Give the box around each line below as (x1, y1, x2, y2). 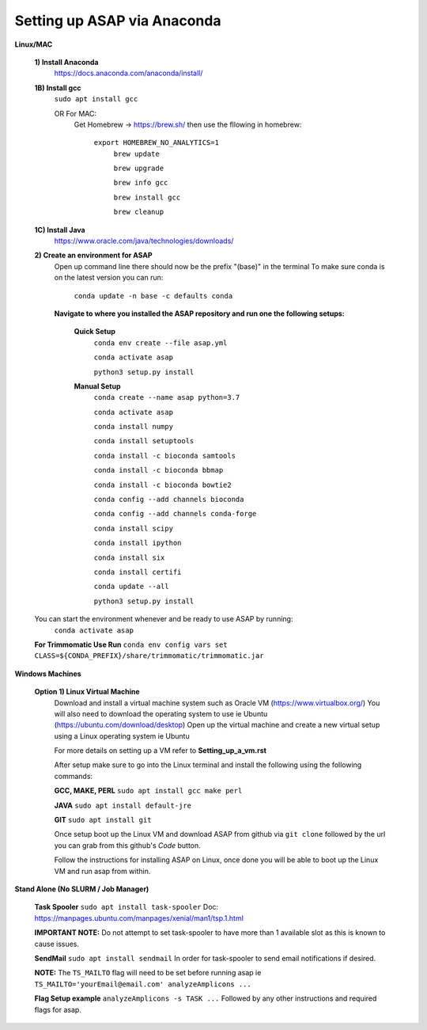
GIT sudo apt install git (54, 815, 152, 825)
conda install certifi (93, 568, 182, 576)
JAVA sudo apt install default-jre (54, 800, 192, 810)
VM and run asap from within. (54, 866, 151, 876)
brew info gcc (113, 178, 168, 188)
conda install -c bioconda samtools (93, 451, 236, 460)
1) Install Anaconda (34, 57, 99, 67)
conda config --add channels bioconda (93, 495, 244, 504)
